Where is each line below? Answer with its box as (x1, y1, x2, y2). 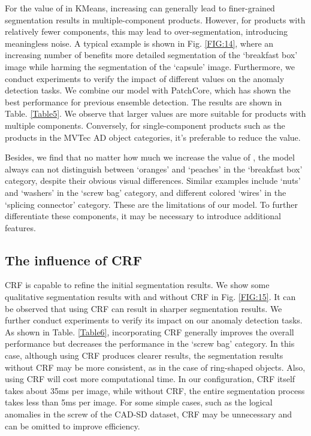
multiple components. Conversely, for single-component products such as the (5, 119, 285, 131)
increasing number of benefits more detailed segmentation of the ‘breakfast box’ (5, 49, 298, 61)
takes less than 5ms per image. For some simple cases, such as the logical (5, 396, 273, 408)
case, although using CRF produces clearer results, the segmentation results (5, 349, 283, 362)
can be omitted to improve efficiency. (5, 419, 140, 432)
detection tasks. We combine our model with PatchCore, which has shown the (5, 84, 291, 96)
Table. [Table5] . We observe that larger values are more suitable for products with (5, 107, 306, 120)
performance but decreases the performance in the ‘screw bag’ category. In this (5, 337, 295, 350)
